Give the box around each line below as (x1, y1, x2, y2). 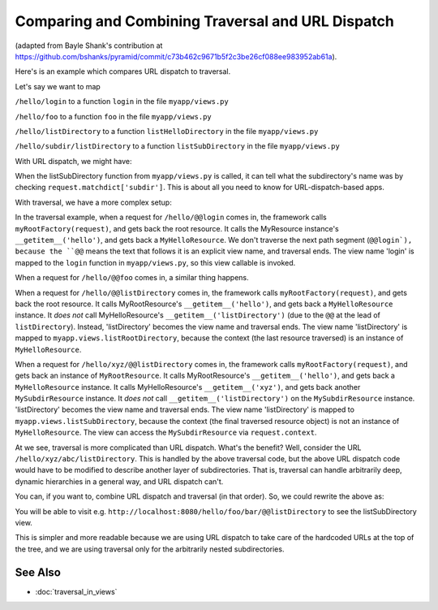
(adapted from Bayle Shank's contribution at (15, 41, 163, 50)
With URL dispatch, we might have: (15, 156, 132, 166)
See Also (15, 565, 61, 579)
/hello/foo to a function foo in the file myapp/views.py (15, 111, 212, 121)
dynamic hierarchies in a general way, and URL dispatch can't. (15, 476, 224, 487)
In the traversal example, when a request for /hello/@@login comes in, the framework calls (15, 212, 328, 223)
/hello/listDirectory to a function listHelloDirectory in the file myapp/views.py (15, 126, 319, 136)
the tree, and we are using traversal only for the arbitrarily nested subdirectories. (15, 544, 285, 554)
